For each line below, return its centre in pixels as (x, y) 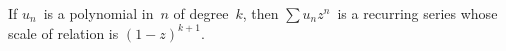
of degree (201, 13)
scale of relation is (63, 32)
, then (260, 13)
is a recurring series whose (417, 13)
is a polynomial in (98, 13)
